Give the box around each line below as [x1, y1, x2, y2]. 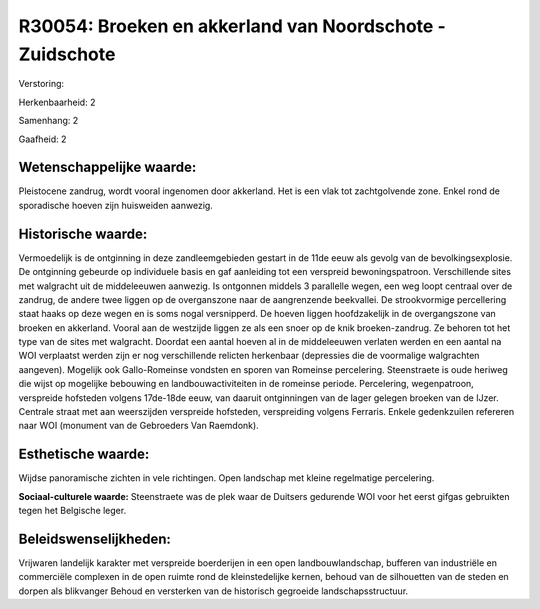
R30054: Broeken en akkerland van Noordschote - [18, 15, 446, 37]
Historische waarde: [18, 225, 148, 242]
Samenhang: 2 [18, 115, 79, 127]
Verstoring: [18, 78, 65, 90]
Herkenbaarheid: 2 [18, 96, 96, 108]
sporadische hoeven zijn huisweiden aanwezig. [18, 199, 214, 211]
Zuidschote [18, 43, 116, 65]
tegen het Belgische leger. [18, 505, 127, 517]
